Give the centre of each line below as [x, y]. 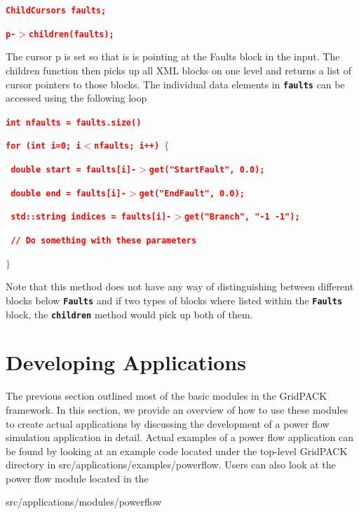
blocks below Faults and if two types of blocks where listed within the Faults [174, 300]
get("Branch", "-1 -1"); [242, 217]
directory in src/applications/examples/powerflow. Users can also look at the [171, 465]
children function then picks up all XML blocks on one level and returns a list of [178, 70]
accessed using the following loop [76, 98]
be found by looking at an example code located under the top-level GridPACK [177, 451]
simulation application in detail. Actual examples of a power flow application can [180, 437]
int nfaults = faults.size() [74, 122]
